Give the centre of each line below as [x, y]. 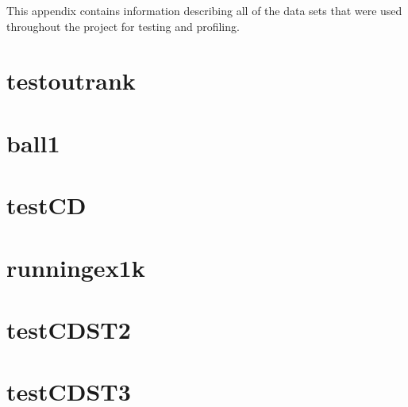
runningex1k [76, 267]
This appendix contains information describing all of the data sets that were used [204, 10]
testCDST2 [69, 329]
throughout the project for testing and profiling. [123, 26]
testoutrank [71, 81]
